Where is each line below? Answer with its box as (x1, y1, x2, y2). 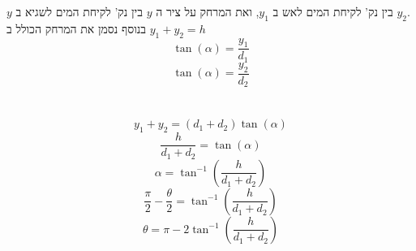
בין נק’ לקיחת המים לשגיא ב (15, 3, 143, 19)
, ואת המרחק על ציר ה (156, 3, 259, 19)
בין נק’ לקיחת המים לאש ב (272, 3, 393, 19)
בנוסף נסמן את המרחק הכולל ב (6, 19, 147, 37)
